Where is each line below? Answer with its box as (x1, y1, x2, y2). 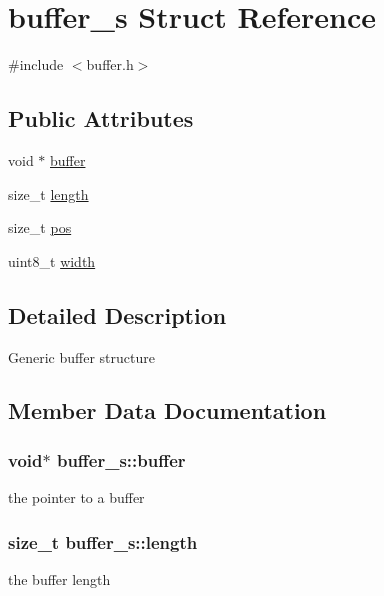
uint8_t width (8, 250, 96, 271)
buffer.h (86, 54, 134, 75)
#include (8, 54, 64, 75)
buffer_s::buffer (56, 447, 186, 472)
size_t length (8, 183, 89, 204)
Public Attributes (8, 103, 194, 134)
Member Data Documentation (8, 395, 327, 426)
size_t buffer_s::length (8, 529, 198, 554)
